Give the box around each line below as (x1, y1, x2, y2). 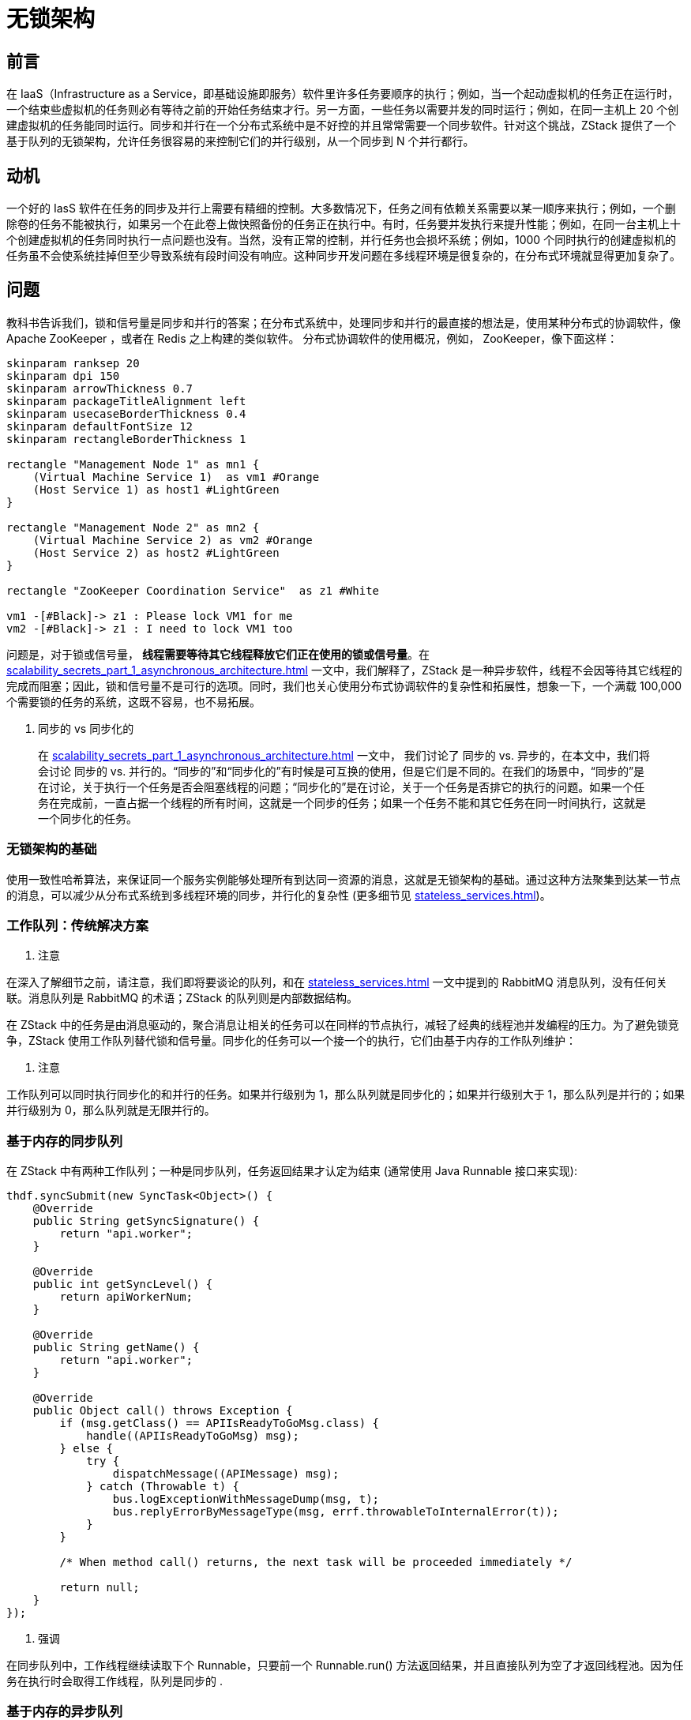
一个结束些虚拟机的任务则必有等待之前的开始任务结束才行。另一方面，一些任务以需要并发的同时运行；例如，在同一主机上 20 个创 (6, 103, 679, 117)
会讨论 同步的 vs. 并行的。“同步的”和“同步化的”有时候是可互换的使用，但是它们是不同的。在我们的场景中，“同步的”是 (38, 764, 645, 778)
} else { (59, 1442, 113, 1455)
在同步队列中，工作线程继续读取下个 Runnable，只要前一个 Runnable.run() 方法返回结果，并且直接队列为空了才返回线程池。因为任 (6, 1658, 684, 1673)
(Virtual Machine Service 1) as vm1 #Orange (32, 470, 320, 483)
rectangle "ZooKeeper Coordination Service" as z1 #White (6, 584, 380, 597)
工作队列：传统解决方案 (6, 917, 148, 933)
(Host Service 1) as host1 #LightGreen (32, 483, 280, 496)
